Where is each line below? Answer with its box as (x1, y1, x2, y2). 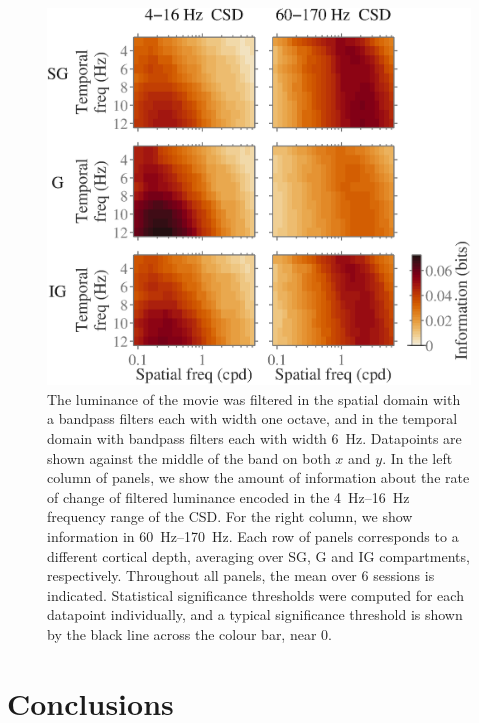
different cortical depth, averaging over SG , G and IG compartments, (47, 545, 470, 566)
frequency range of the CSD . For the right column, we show (47, 506, 413, 527)
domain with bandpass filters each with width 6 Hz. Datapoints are (47, 427, 462, 448)
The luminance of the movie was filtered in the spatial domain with (47, 388, 461, 409)
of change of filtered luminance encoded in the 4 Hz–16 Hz (47, 486, 410, 507)
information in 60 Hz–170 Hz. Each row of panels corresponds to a (47, 525, 459, 546)
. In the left (382, 447, 453, 468)
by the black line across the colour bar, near (47, 623, 317, 644)
